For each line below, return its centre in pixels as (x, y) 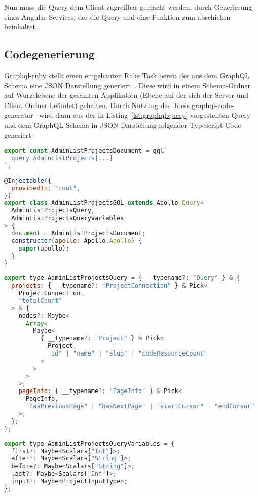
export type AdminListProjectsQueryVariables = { (89, 444)
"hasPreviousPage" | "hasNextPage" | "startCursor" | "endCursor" (140, 406)
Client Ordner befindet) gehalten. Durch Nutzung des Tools (97, 105)
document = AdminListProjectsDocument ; (79, 233)
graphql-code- (213, 105)
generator (19, 115)
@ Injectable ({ (28, 180)
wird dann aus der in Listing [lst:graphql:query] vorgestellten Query (145, 115)
